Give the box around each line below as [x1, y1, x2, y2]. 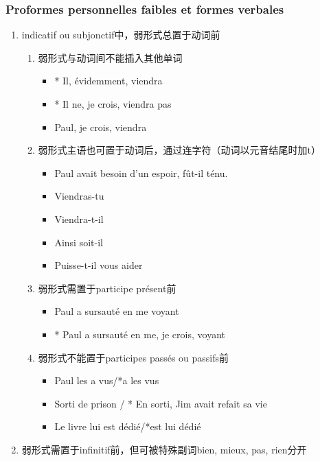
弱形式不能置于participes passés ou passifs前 [38, 350, 229, 364]
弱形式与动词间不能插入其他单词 [38, 50, 183, 64]
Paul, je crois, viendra [54, 119, 147, 134]
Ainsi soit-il [54, 235, 103, 249]
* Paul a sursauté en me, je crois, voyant [54, 327, 225, 341]
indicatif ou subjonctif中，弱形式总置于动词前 [21, 27, 220, 42]
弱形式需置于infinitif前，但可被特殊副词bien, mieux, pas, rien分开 [21, 442, 307, 456]
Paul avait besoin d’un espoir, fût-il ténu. [54, 165, 228, 180]
